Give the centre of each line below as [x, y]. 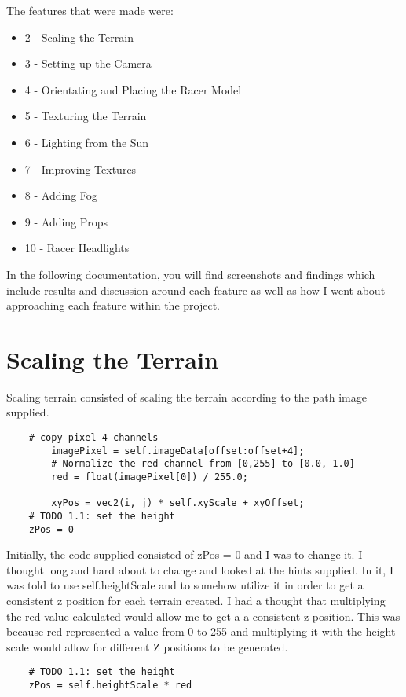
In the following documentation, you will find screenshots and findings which [191, 274]
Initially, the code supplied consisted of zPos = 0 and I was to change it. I [185, 554]
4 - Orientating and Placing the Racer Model [133, 89]
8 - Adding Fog [61, 195]
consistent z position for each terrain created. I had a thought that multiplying [196, 601]
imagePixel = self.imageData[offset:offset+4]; [178, 451]
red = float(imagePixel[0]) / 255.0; [150, 477]
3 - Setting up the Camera [88, 63]
